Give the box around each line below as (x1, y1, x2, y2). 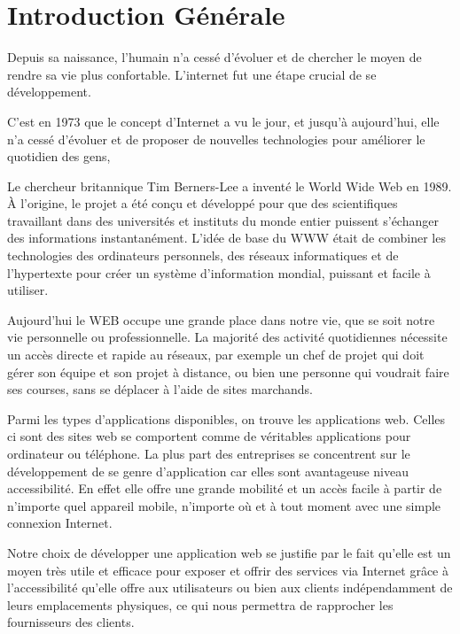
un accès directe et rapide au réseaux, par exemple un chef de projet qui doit (7, 345, 425, 364)
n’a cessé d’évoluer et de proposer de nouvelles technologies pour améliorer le (7, 129, 425, 148)
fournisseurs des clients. (7, 613, 135, 631)
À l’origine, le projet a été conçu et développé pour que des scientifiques (7, 194, 398, 213)
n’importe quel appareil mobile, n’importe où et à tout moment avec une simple (7, 496, 441, 514)
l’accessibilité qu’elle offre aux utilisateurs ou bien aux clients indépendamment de (7, 578, 453, 597)
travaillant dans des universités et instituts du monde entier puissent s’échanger (7, 211, 439, 229)
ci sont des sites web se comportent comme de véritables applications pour (7, 427, 411, 445)
